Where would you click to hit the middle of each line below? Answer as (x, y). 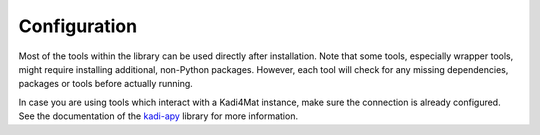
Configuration (78, 26)
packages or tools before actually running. (106, 84)
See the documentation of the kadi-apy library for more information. (158, 116)
